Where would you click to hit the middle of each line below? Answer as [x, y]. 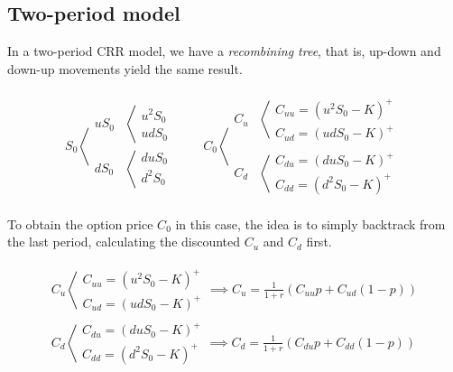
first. [319, 242]
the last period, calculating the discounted [124, 242]
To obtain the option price [80, 223]
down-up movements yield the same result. [125, 68]
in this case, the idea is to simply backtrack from [310, 223]
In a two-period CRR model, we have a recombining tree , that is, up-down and [224, 51]
